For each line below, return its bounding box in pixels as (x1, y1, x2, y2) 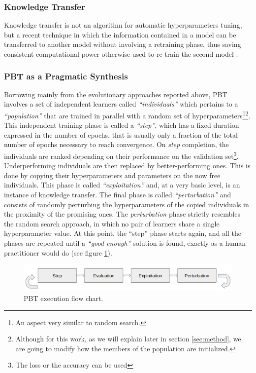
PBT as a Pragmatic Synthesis (4, 70, 128, 82)
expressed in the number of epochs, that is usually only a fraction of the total (4, 129, 238, 140)
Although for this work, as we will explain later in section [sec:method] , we (15, 334, 241, 344)
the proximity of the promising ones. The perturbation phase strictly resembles (4, 209, 240, 219)
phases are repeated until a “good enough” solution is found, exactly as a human (4, 238, 246, 248)
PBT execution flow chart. (24, 293, 103, 303)
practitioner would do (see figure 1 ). (4, 247, 112, 258)
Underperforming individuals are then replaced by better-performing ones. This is (4, 160, 251, 171)
